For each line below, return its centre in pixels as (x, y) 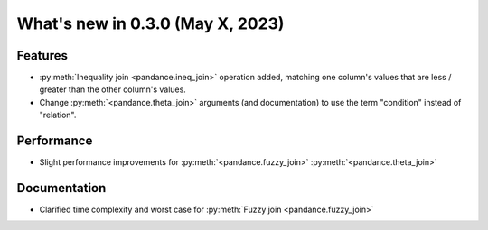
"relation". (58, 115)
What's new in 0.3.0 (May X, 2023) (150, 23)
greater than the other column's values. (113, 89)
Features (42, 55)
